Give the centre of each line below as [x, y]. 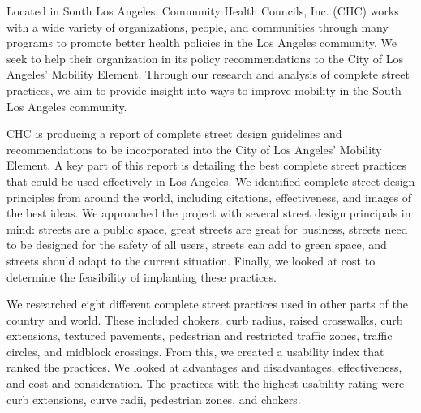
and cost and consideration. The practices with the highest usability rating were [206, 383]
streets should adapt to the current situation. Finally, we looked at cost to [191, 260]
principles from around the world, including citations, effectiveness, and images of [209, 197]
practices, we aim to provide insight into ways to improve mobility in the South [204, 90]
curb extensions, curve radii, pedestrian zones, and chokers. [154, 399]
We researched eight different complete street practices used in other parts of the [207, 304]
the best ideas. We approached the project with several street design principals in [209, 213]
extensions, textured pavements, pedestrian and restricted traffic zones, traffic [200, 336]
